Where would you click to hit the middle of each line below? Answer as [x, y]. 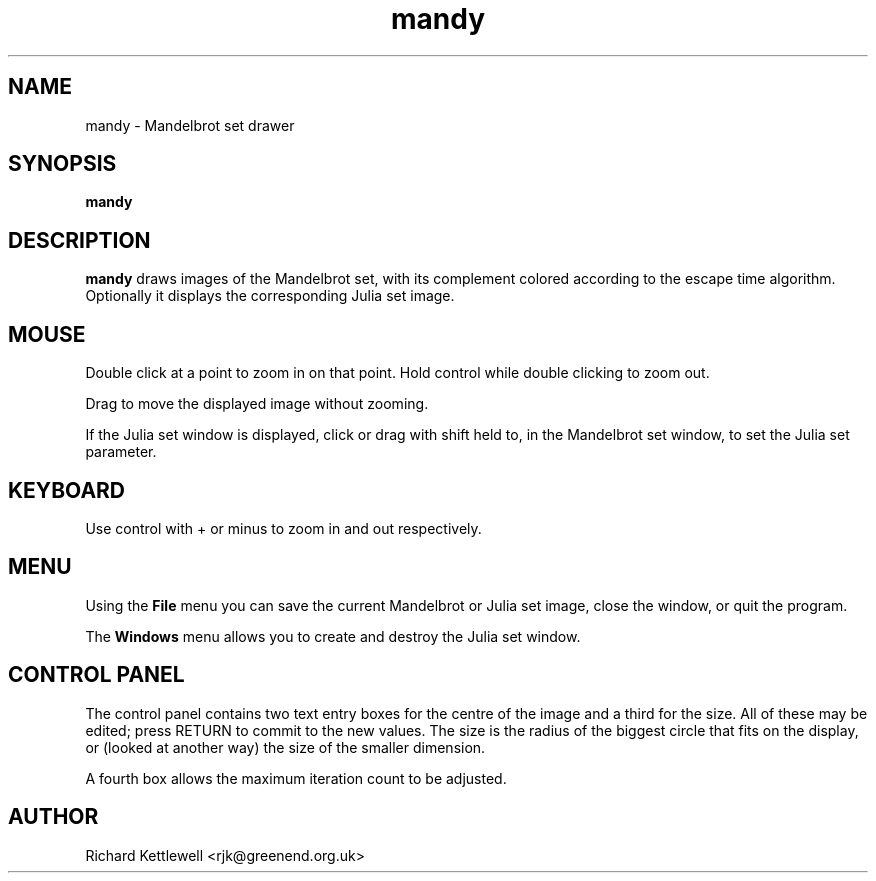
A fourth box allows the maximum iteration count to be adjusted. [296, 778]
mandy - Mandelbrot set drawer [190, 125]
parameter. [121, 452]
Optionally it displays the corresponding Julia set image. [270, 296]
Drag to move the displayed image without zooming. [257, 404]
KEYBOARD [67, 490]
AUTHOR [53, 817]
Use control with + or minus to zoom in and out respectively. [283, 528]
